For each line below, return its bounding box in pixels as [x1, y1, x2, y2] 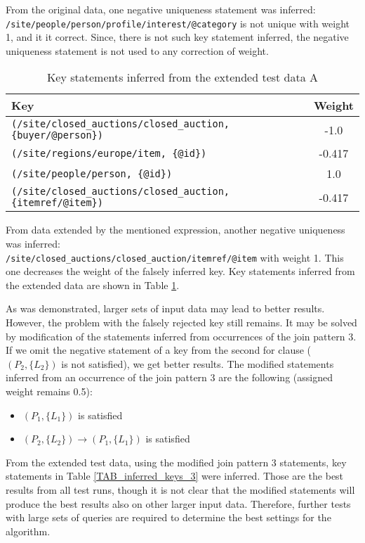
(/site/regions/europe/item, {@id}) [11, 147, 207, 159]
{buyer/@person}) [11, 129, 103, 141]
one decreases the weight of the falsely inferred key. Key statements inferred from [6, 264, 355, 279]
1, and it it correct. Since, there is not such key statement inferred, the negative [6, 30, 349, 44]
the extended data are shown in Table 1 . [6, 277, 180, 292]
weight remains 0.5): [6, 384, 93, 399]
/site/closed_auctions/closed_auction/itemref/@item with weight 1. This [6, 250, 344, 264]
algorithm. [6, 523, 51, 538]
